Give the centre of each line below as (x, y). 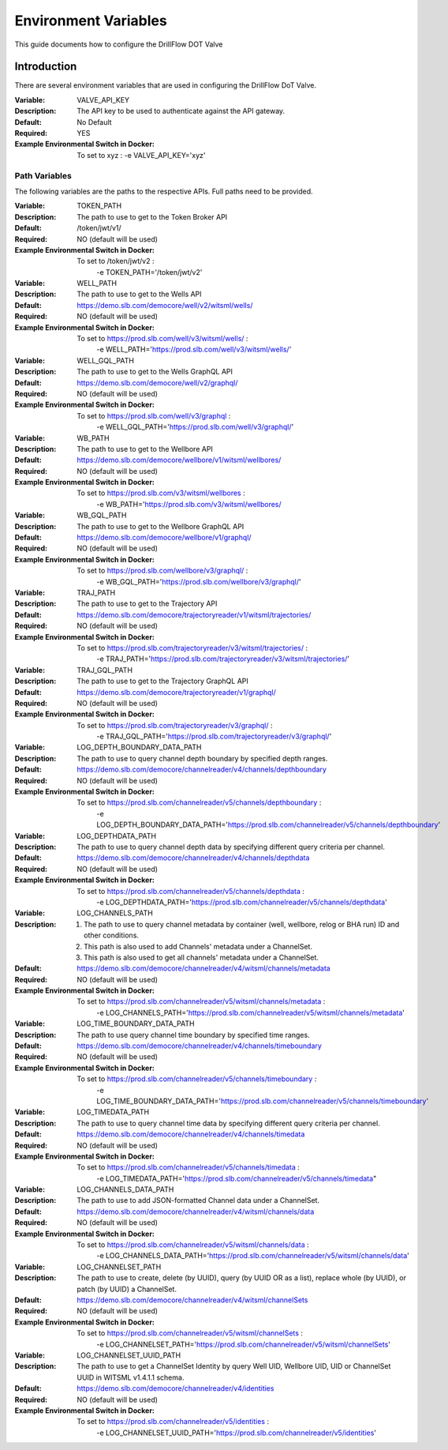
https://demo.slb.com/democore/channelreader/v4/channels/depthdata (193, 858)
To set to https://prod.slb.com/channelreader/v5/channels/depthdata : (191, 891)
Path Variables (43, 175)
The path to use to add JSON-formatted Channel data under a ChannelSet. (198, 1200)
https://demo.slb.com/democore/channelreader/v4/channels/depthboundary (202, 769)
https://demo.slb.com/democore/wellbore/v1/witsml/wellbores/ (179, 460)
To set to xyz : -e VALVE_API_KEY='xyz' (141, 155)
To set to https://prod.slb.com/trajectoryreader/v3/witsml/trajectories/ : (192, 648)
